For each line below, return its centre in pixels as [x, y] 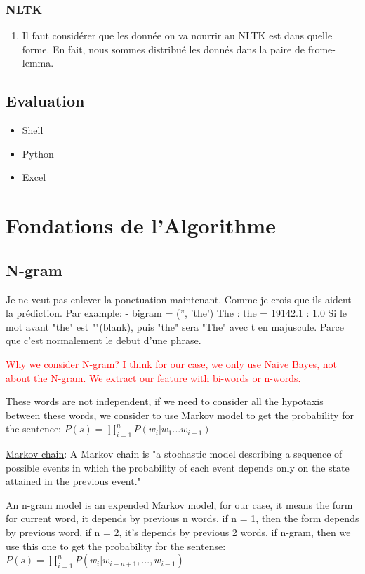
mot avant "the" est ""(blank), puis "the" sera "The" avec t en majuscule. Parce [175, 326]
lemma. [38, 63]
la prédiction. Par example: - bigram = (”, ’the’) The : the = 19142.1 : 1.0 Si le [177, 313]
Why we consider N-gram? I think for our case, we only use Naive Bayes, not [171, 363]
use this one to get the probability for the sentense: [116, 546]
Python [38, 153]
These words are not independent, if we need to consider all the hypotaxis [165, 401]
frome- [321, 49]
